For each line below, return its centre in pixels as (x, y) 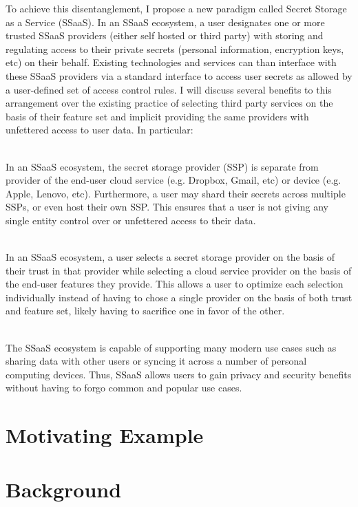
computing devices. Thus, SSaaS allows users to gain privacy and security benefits (179, 374)
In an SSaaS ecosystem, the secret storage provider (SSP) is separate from (162, 166)
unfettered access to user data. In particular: (99, 130)
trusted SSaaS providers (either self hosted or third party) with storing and (165, 35)
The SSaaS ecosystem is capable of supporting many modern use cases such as (171, 347)
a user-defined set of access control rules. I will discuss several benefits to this (169, 89)
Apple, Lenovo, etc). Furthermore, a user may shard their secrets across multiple (176, 193)
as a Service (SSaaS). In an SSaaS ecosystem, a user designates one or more (165, 22)
